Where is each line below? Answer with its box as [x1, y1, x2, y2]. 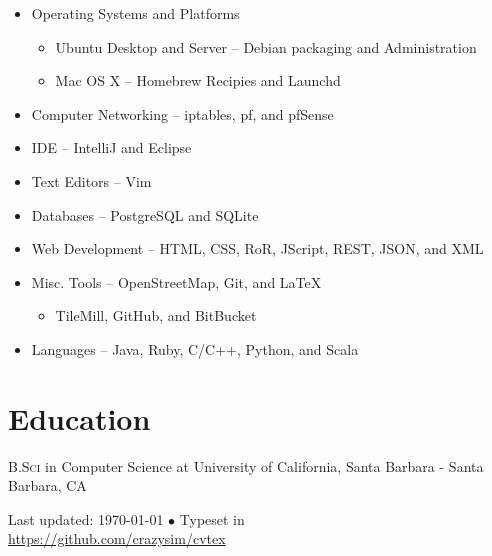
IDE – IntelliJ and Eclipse [31, 137, 192, 158]
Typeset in [179, 508, 245, 529]
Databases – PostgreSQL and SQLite [31, 204, 259, 225]
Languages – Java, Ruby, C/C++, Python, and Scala [31, 338, 359, 359]
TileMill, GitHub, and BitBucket [55, 305, 257, 326]
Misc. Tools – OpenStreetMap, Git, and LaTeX [31, 271, 322, 292]
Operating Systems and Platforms [31, 3, 240, 23]
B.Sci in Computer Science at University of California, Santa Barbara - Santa [8, 455, 484, 476]
